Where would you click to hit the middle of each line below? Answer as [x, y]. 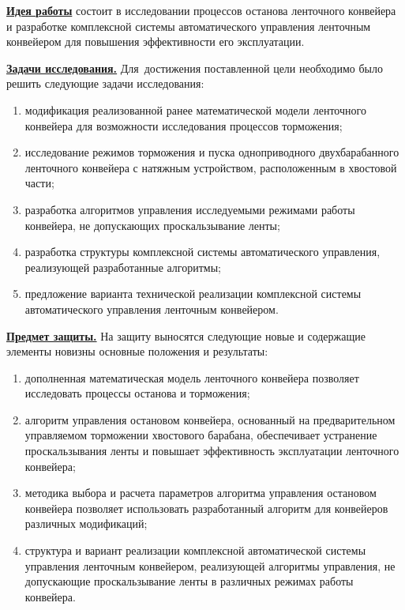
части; [39, 183]
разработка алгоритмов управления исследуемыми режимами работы [190, 209]
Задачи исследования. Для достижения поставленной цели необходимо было [195, 68]
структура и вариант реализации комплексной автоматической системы [195, 550]
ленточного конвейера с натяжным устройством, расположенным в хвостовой [211, 167]
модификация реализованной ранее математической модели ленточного [195, 109]
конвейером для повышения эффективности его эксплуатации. [156, 41]
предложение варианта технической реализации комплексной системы [193, 294]
